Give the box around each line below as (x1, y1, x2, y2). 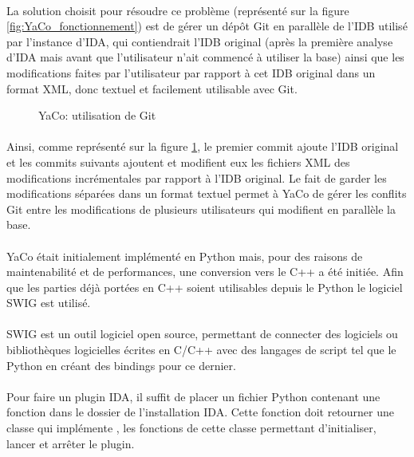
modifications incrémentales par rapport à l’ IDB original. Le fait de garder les (6, 169, 387, 186)
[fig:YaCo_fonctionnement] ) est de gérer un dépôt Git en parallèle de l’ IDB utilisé (6, 18, 408, 34)
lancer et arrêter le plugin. (6, 435, 135, 451)
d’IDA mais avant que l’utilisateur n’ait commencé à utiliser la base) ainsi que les (6, 49, 404, 65)
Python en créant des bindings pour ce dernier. (6, 357, 236, 373)
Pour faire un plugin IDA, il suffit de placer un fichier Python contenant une (6, 388, 380, 404)
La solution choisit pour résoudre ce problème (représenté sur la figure (6, 2, 349, 18)
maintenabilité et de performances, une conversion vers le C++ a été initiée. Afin (6, 263, 404, 280)
